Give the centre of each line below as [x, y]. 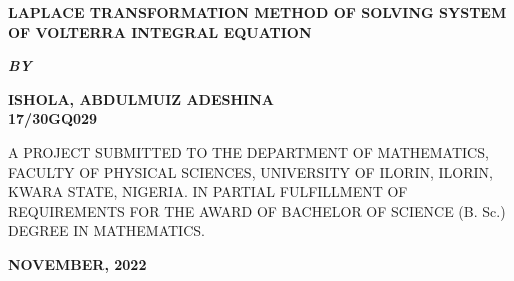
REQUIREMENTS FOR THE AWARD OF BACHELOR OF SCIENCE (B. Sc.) [257, 210]
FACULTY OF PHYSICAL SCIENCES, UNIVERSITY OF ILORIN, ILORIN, [250, 171]
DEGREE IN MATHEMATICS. [106, 230]
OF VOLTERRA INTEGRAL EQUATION [160, 31]
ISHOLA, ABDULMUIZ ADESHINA [141, 98]
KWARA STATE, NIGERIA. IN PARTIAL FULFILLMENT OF [208, 191]
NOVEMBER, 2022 [77, 263]
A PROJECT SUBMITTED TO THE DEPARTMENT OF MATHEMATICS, [248, 151]
